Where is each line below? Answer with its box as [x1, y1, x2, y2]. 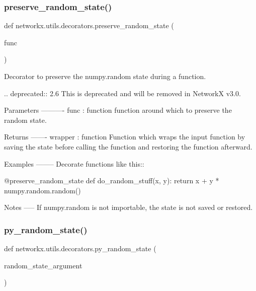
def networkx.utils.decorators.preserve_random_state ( [4, 20, 174, 31]
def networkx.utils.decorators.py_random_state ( [4, 243, 156, 254]
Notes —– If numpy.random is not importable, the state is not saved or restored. [4, 202, 253, 212]
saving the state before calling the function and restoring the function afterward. [4, 141, 252, 152]
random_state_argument [4, 260, 82, 270]
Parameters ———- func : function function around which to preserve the [4, 105, 232, 115]
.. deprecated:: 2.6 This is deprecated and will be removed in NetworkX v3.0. [4, 88, 241, 98]
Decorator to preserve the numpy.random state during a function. [4, 71, 206, 81]
